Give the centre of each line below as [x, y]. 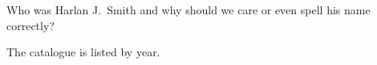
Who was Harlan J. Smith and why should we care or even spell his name [188, 10]
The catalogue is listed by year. [83, 52]
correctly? [30, 25]
